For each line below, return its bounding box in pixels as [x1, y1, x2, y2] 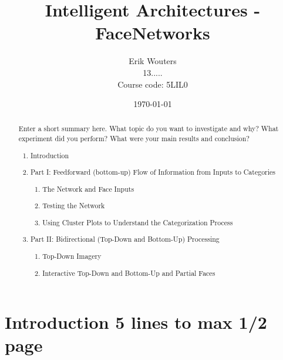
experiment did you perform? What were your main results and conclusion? [18, 134, 250, 144]
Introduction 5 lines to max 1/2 [5, 310, 267, 334]
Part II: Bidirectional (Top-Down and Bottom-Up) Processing [31, 234, 220, 244]
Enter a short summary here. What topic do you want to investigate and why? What [18, 124, 279, 134]
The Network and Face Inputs [42, 184, 134, 194]
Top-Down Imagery [42, 251, 102, 261]
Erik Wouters [129, 55, 177, 67]
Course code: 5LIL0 [117, 78, 188, 90]
